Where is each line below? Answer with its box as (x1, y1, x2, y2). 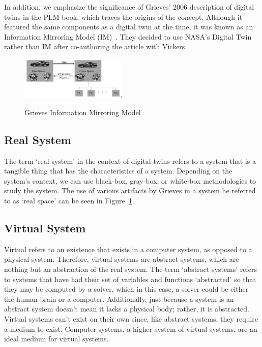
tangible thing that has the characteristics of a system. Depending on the (4, 165, 232, 176)
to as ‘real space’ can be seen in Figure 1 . (4, 195, 134, 205)
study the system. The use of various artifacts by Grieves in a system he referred (4, 185, 256, 196)
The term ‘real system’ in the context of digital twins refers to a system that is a (4, 155, 256, 166)
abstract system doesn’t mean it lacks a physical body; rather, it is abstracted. (4, 303, 249, 314)
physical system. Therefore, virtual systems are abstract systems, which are (4, 254, 239, 264)
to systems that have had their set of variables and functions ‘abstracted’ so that (4, 273, 256, 284)
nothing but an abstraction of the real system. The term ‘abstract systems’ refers (4, 263, 257, 274)
